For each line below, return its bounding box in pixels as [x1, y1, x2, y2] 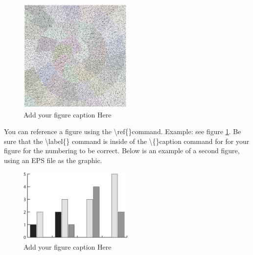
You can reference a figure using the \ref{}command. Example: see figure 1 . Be [4, 126, 241, 137]
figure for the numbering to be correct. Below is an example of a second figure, [4, 145, 240, 156]
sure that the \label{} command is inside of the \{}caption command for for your [4, 136, 250, 146]
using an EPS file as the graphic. [4, 155, 102, 165]
